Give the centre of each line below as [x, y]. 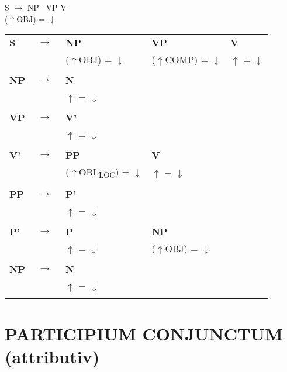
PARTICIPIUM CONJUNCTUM [144, 333]
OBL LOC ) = [104, 173]
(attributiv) [52, 356]
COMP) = [187, 60]
